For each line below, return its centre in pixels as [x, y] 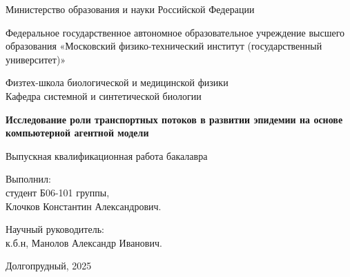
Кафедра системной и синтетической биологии [104, 95]
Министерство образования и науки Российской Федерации [130, 9]
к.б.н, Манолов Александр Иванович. [84, 242]
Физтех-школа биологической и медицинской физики [117, 82]
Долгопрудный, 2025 [49, 266]
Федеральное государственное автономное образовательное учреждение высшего [175, 32]
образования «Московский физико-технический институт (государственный [164, 46]
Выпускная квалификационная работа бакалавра [107, 155]
